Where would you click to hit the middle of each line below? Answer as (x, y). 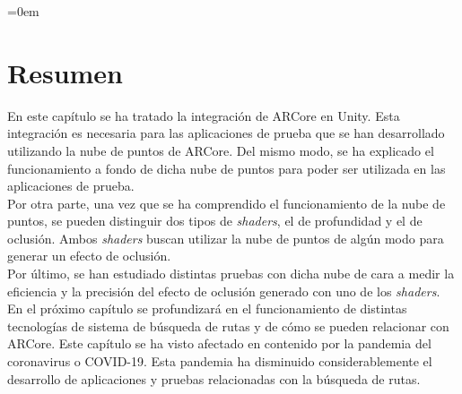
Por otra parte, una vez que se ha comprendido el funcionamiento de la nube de (227, 203)
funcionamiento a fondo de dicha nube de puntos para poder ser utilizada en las (227, 168)
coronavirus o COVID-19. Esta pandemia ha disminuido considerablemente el (220, 361)
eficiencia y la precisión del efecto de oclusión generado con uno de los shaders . (224, 291)
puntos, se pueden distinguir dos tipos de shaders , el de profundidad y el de (215, 221)
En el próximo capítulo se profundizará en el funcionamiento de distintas (207, 308)
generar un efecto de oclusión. (89, 256)
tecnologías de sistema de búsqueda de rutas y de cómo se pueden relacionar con (228, 325)
